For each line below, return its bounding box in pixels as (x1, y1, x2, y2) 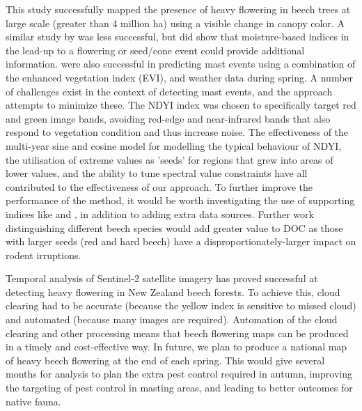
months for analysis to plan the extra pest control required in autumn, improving (6, 366, 352, 381)
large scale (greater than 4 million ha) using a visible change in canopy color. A (6, 15, 345, 30)
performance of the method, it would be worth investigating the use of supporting (6, 193, 355, 208)
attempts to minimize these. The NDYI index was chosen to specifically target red (6, 98, 356, 112)
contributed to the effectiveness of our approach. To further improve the (6, 179, 313, 194)
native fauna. (6, 394, 61, 408)
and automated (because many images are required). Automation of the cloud (6, 312, 338, 327)
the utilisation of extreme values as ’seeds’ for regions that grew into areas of (6, 152, 333, 166)
